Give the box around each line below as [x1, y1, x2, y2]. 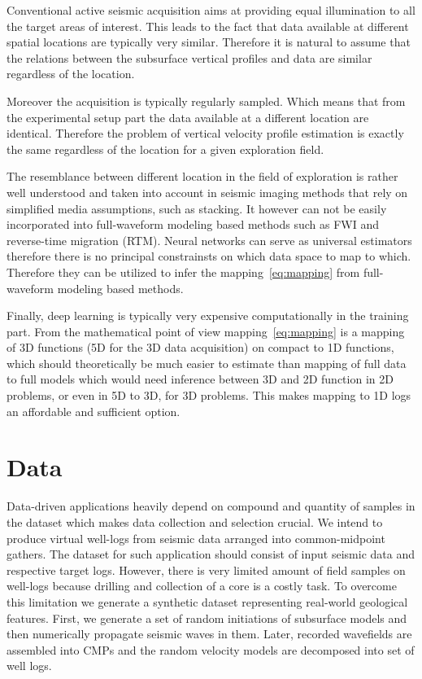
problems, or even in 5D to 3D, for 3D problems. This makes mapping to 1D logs [7, 387, 411, 404]
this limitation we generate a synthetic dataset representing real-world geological [7, 593, 408, 610]
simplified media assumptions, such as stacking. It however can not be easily [7, 199, 387, 217]
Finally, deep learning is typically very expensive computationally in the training [7, 307, 409, 324]
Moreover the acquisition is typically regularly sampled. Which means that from [7, 92, 406, 109]
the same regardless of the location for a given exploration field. [7, 140, 324, 157]
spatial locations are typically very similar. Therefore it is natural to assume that [7, 33, 411, 50]
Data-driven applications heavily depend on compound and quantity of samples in [7, 497, 415, 515]
